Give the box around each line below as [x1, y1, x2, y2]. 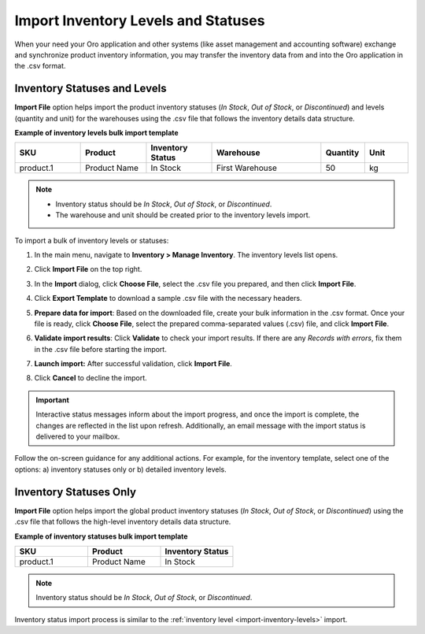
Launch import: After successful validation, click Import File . [34, 359, 232, 369]
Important [35, 395, 70, 405]
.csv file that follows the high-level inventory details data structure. [14, 517, 231, 527]
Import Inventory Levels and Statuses [14, 12, 265, 29]
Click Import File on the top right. [34, 265, 142, 274]
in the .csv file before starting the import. [34, 344, 167, 354]
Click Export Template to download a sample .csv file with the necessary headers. [34, 294, 302, 303]
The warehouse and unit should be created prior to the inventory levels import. [55, 210, 311, 220]
